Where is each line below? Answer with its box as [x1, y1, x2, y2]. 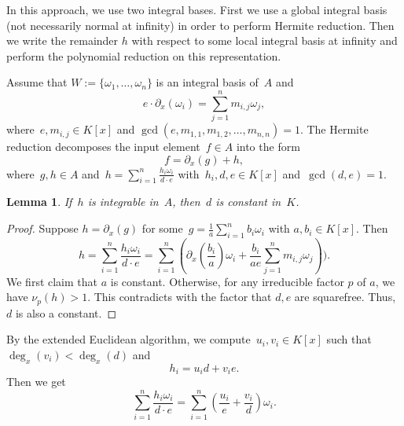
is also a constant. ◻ [15, 304, 117, 321]
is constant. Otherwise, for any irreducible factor [110, 273, 344, 289]
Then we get [6, 373, 66, 390]
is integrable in [87, 193, 159, 210]
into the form [236, 138, 300, 155]
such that [326, 331, 372, 347]
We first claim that [6, 273, 98, 289]
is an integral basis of [156, 74, 259, 90]
